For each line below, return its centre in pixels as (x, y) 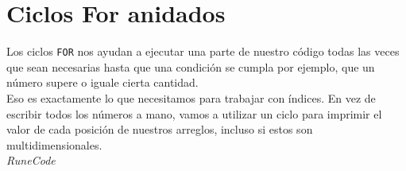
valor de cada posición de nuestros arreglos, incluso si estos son (160, 129)
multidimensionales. (54, 144)
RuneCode (31, 160)
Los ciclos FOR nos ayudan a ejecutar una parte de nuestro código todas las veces (203, 51)
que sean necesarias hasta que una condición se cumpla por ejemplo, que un (191, 66)
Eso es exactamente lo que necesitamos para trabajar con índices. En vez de (191, 97)
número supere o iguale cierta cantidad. (102, 82)
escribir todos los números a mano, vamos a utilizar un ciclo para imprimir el (194, 113)
